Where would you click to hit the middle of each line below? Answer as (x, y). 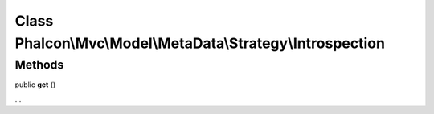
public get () (35, 85)
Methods (39, 65)
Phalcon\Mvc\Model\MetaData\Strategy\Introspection (200, 43)
